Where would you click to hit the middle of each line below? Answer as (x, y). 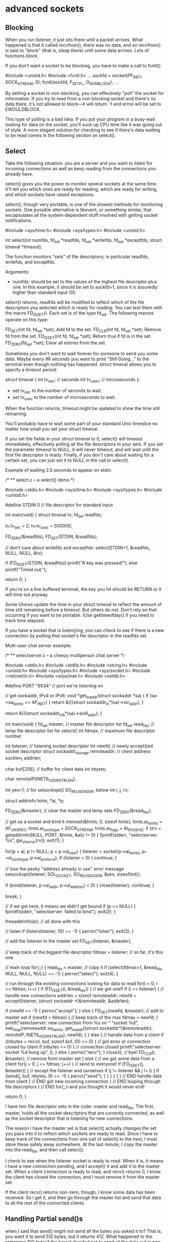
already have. (19, 174)
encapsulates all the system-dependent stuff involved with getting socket (81, 215)
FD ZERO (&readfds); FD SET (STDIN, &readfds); (51, 537)
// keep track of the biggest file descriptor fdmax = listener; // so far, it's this (84, 952)
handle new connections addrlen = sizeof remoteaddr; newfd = (71, 996)
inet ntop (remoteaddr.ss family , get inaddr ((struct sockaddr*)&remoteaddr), (79, 1028)
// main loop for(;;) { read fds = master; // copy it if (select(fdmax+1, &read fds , (84, 968)
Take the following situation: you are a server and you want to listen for (79, 163)
